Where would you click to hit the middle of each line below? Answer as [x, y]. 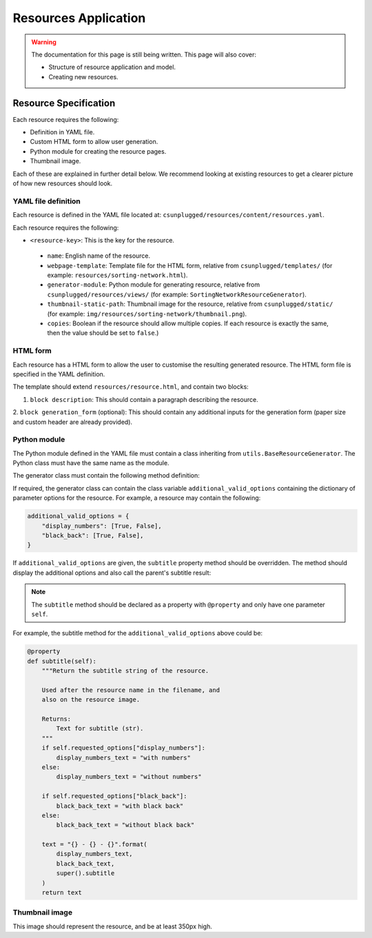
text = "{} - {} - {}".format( [94, 845]
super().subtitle [85, 873]
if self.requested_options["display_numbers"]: [124, 748]
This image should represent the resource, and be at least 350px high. [113, 926]
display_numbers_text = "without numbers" [129, 777]
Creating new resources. [83, 77]
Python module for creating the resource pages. [98, 151]
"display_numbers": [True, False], [102, 526]
